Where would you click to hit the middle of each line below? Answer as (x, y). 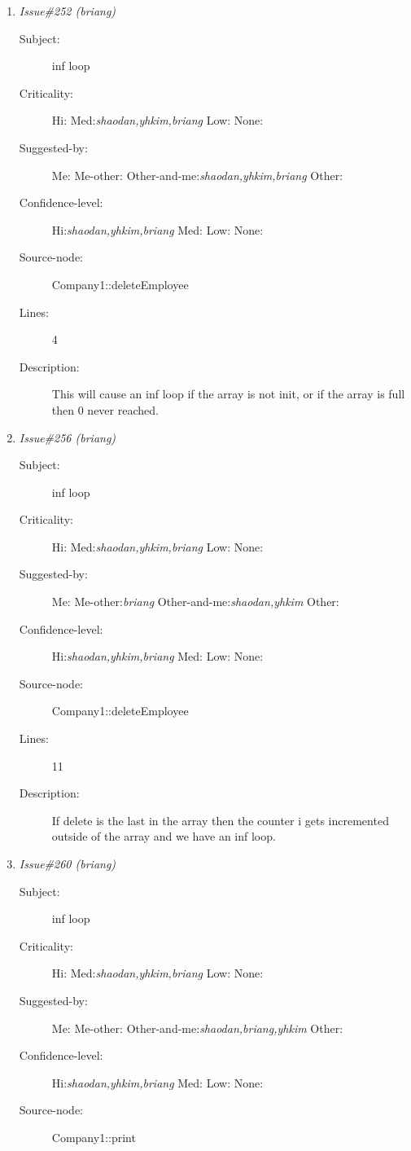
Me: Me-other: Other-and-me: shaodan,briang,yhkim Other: (197, 1028)
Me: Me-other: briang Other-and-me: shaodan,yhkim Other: (195, 602)
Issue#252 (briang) (68, 11)
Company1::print (94, 1137)
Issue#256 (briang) (68, 437)
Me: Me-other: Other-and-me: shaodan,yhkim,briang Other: (197, 175)
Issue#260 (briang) (68, 863)
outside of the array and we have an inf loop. (164, 836)
